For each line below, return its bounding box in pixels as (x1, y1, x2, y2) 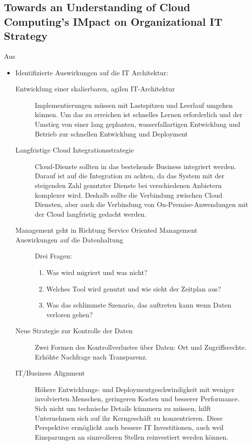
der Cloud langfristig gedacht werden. (34, 208, 147, 219)
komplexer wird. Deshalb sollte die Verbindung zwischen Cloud (34, 189, 222, 200)
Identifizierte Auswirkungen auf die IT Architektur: (15, 67, 168, 77)
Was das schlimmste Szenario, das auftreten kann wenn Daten (46, 300, 232, 310)
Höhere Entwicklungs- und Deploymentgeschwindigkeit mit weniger (34, 384, 235, 394)
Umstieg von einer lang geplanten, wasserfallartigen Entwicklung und (34, 119, 240, 129)
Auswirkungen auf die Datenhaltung (15, 234, 123, 244)
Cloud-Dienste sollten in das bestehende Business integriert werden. (34, 161, 236, 171)
